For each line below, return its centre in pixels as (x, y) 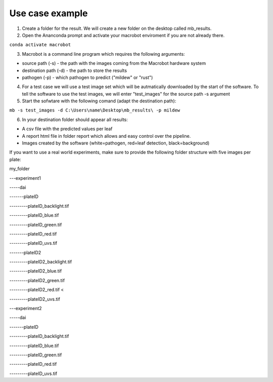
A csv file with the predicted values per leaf (67, 129)
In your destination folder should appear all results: (75, 120)
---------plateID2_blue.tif (36, 271)
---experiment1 (25, 178)
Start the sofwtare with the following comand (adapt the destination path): (99, 101)
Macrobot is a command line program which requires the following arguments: (103, 54)
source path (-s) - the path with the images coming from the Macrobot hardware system (114, 63)
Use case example (49, 13)
